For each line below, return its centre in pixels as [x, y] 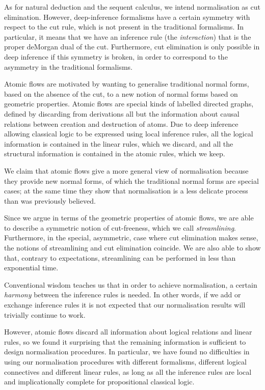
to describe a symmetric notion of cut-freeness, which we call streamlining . [120, 227]
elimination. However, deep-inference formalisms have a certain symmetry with [127, 17]
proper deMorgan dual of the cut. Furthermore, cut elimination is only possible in [132, 47]
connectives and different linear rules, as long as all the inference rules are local [128, 371]
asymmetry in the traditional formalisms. [68, 66]
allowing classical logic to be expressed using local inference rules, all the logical [129, 134]
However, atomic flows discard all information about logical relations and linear [128, 332]
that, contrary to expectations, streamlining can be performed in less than [120, 257]
